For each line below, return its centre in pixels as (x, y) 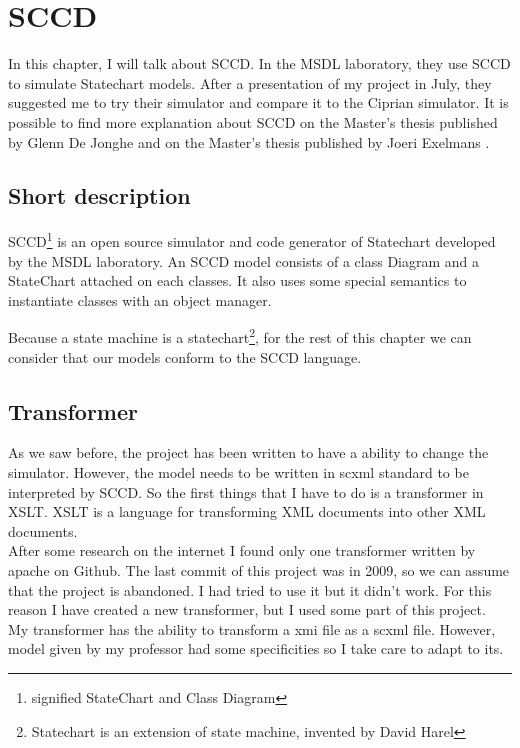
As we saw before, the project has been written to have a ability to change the (248, 452)
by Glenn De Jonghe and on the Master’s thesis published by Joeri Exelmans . (249, 141)
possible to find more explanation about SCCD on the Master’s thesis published (253, 121)
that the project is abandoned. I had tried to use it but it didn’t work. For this (250, 589)
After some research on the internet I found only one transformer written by (242, 550)
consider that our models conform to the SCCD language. (185, 356)
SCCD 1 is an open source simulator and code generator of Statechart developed (252, 239)
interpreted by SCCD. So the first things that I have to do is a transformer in (246, 491)
